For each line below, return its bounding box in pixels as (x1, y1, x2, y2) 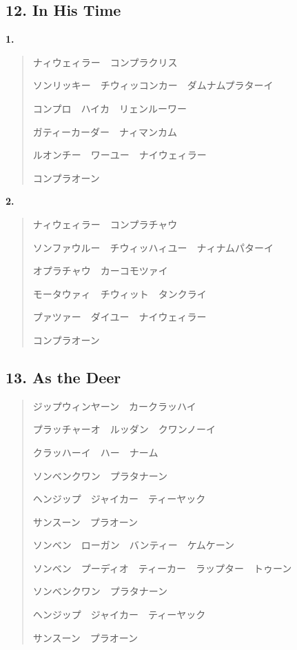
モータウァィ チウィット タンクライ (32, 286, 207, 301)
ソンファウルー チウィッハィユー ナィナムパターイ (32, 240, 274, 254)
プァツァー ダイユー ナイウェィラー (32, 309, 207, 324)
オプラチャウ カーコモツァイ (32, 263, 168, 278)
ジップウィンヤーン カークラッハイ (32, 398, 196, 413)
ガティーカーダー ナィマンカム (32, 124, 177, 139)
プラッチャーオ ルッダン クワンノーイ (32, 422, 216, 436)
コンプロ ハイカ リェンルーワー (32, 101, 187, 115)
